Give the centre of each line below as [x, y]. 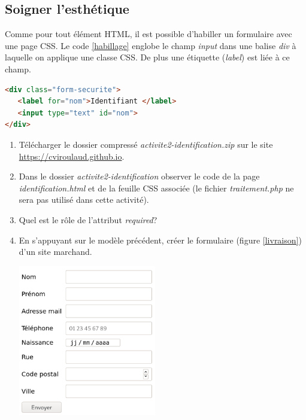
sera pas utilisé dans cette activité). [84, 200]
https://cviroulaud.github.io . [72, 156]
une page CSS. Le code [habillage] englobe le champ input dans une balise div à [151, 45]
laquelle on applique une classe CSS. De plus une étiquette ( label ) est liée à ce [147, 57]
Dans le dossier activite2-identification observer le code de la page [139, 176]
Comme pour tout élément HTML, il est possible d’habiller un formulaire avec [149, 34]
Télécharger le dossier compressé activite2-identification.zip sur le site [146, 144]
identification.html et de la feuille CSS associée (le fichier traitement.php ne [156, 188]
